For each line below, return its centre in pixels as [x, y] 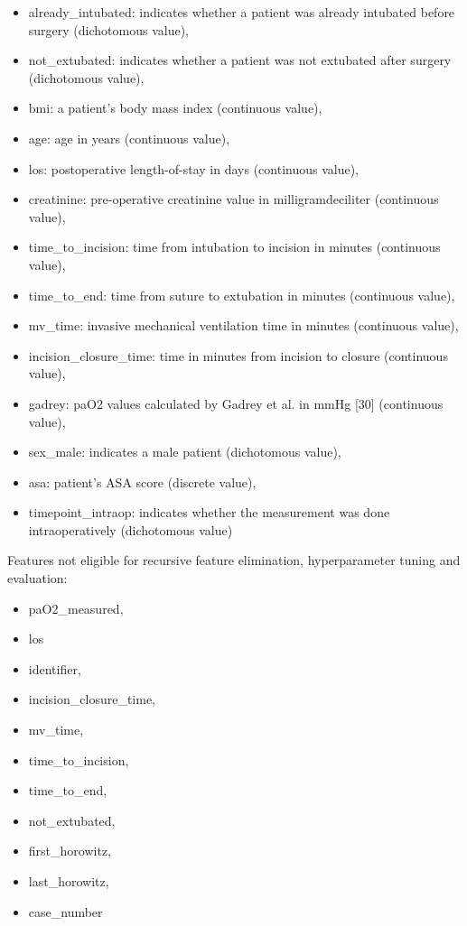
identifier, [55, 668]
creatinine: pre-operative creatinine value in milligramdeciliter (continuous [233, 199]
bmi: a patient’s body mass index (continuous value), [175, 108]
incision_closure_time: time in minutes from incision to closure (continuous [238, 355]
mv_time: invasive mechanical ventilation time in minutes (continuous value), [243, 325]
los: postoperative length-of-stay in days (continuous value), [194, 168]
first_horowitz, [70, 851]
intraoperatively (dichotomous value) [131, 529]
